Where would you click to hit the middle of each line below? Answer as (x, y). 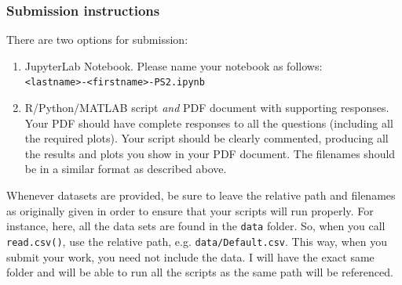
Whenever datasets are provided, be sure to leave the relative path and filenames (201, 195)
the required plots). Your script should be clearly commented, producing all (206, 138)
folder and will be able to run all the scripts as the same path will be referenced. (200, 272)
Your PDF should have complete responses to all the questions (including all (209, 123)
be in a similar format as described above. (126, 169)
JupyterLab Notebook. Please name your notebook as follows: (174, 65)
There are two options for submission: (97, 40)
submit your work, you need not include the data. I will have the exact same (190, 256)
